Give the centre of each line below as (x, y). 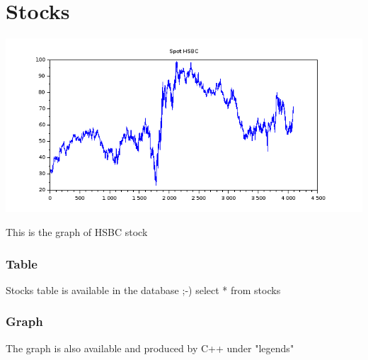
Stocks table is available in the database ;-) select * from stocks (143, 289)
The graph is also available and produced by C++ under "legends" (150, 348)
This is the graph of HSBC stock (77, 232)
